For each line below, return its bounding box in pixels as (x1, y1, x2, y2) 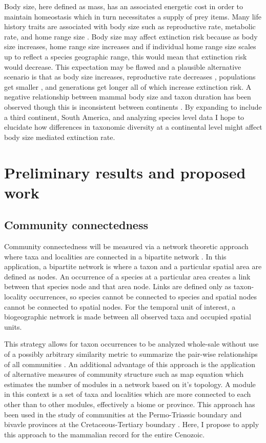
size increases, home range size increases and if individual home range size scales (4, 41, 256, 52)
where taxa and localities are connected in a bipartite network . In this (4, 251, 227, 261)
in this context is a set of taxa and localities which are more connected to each (4, 389, 251, 399)
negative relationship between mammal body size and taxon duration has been (4, 91, 251, 102)
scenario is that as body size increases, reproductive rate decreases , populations (4, 71, 256, 82)
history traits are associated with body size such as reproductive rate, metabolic (4, 21, 256, 32)
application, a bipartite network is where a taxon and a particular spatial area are (4, 261, 262, 272)
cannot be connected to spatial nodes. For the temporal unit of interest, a (4, 301, 236, 312)
